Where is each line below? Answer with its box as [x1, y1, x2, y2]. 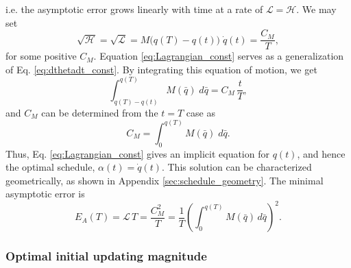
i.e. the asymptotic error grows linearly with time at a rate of [5, 2, 263, 16]
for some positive [5, 49, 77, 63]
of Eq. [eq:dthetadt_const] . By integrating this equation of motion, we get [5, 62, 317, 76]
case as [186, 105, 215, 119]
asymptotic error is [5, 186, 85, 201]
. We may [296, 2, 337, 16]
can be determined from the [41, 105, 158, 119]
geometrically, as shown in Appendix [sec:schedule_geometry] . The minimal [5, 173, 324, 187]
